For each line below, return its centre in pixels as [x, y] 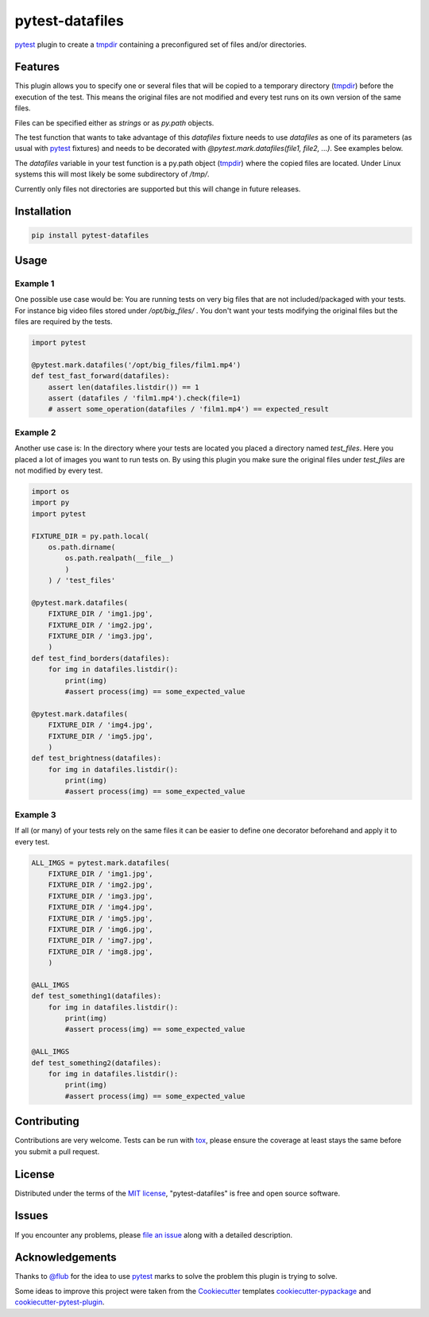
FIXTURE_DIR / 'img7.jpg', [101, 940]
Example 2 [35, 432]
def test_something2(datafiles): [97, 1063]
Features [37, 67]
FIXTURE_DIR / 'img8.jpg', [101, 952]
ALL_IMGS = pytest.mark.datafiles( [100, 863]
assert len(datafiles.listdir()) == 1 [124, 387]
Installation [43, 212]
